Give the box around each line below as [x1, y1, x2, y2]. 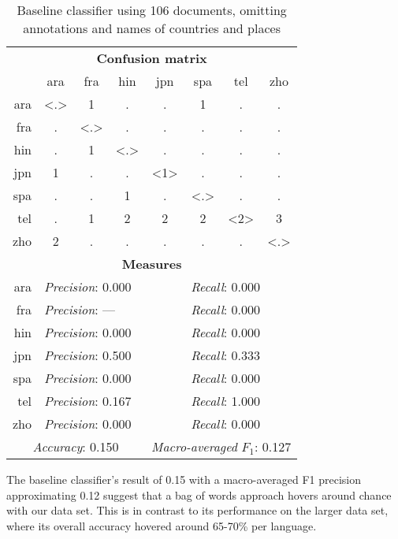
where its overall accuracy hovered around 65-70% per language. [6, 517, 317, 533]
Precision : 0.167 [44, 392, 132, 410]
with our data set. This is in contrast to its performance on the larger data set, [6, 502, 389, 519]
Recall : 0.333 [191, 346, 260, 364]
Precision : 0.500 [44, 346, 132, 364]
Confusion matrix [96, 49, 207, 67]
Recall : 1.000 [191, 392, 260, 410]
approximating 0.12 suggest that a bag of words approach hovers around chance [6, 486, 392, 503]
